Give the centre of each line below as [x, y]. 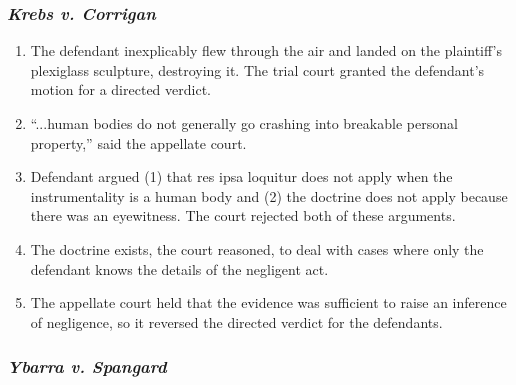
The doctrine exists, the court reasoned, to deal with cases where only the [257, 248]
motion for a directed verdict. [120, 89]
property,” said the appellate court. [138, 142]
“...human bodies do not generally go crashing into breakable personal [244, 123]
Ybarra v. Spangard [87, 366]
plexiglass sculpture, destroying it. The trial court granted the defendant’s [257, 69]
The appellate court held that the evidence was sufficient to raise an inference [268, 302]
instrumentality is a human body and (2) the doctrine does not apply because [269, 195]
